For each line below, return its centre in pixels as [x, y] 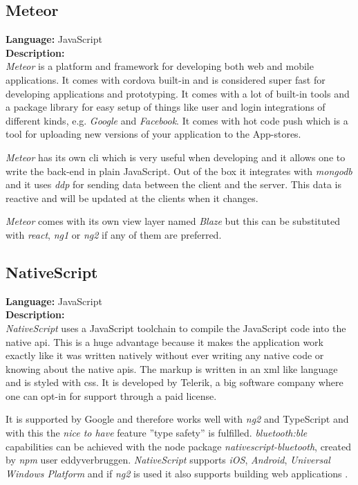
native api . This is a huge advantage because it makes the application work [164, 341]
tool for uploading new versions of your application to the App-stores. [153, 134]
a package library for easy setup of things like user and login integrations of [166, 107]
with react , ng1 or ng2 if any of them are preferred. [114, 234]
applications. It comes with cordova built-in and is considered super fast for [166, 79]
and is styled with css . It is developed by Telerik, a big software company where [175, 382]
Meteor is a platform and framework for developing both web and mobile [160, 66]
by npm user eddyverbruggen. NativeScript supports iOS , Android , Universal [168, 460]
